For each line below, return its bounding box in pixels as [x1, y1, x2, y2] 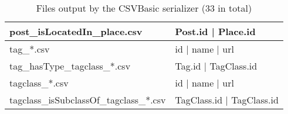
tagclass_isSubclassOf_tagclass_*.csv [9, 93, 166, 106]
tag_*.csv [9, 42, 50, 56]
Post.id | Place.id [175, 25, 256, 38]
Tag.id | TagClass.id [175, 59, 257, 72]
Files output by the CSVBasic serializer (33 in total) [36, 1, 252, 15]
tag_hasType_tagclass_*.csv [9, 59, 131, 72]
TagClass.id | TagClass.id [175, 93, 279, 106]
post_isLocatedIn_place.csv [9, 25, 143, 38]
